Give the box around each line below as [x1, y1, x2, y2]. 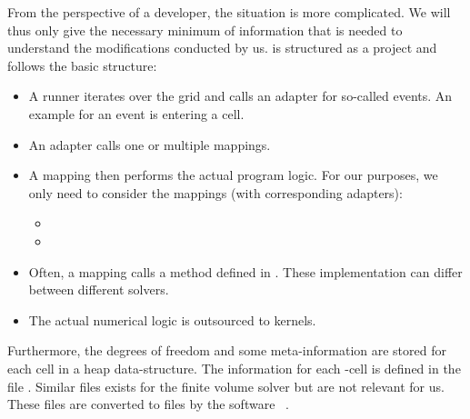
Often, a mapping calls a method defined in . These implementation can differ [28, 262, 463, 281]
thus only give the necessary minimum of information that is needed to [7, 20, 403, 39]
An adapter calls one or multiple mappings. [28, 135, 271, 154]
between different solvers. [28, 280, 169, 299]
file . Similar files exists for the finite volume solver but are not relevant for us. [7, 376, 445, 395]
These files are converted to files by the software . [7, 394, 289, 414]
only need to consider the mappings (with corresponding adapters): [28, 183, 403, 202]
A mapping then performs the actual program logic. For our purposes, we [28, 165, 438, 185]
